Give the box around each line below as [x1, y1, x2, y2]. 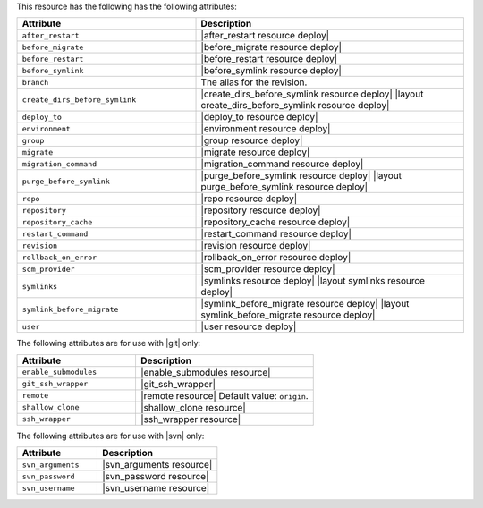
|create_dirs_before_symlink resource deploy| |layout [200, 88, 424, 100]
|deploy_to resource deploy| [200, 111, 318, 123]
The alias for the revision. [200, 76, 308, 89]
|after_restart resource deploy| [200, 30, 330, 42]
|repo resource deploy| [200, 192, 298, 205]
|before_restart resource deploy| [200, 53, 338, 65]
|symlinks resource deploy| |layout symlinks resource [200, 275, 425, 287]
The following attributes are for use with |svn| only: [16, 430, 205, 441]
